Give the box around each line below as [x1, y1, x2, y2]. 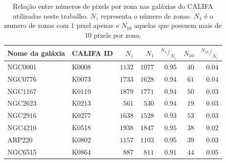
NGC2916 [7, 110, 37, 120]
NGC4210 [7, 122, 37, 133]
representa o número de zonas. [101, 10, 192, 21]
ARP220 [7, 134, 33, 144]
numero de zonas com [4, 20, 69, 30]
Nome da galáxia [7, 47, 65, 58]
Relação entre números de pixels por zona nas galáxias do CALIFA [12, 1, 213, 11]
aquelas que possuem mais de [134, 20, 222, 30]
